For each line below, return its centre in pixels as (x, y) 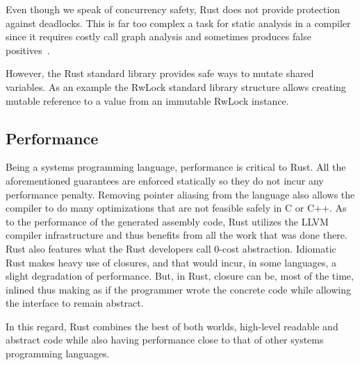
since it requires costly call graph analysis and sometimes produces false (158, 36)
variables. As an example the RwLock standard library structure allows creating (176, 86)
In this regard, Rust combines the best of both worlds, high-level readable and (172, 326)
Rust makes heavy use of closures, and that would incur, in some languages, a (171, 262)
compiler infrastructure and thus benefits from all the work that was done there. (177, 235)
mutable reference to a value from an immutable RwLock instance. (147, 100)
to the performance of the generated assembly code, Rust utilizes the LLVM (167, 221)
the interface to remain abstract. (75, 303)
